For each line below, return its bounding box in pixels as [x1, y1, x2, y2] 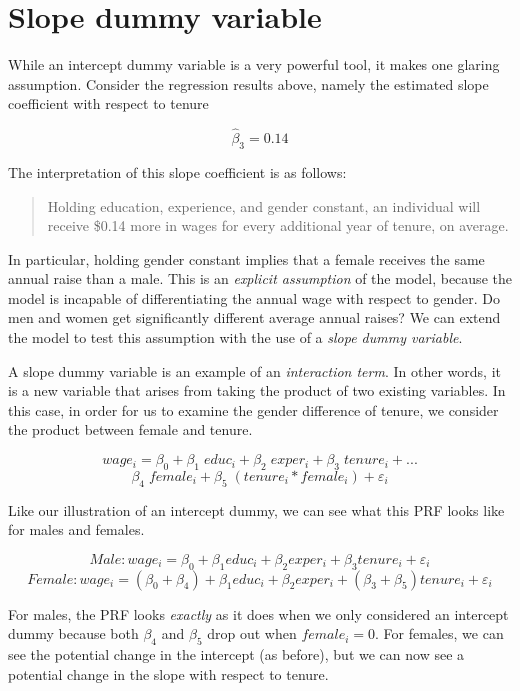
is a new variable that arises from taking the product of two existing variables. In [8, 380, 506, 401]
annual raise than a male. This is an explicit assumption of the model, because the [8, 268, 512, 289]
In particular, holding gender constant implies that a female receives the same [8, 248, 485, 269]
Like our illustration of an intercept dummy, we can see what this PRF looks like [8, 499, 505, 520]
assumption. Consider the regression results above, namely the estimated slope [8, 73, 489, 94]
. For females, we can [375, 623, 504, 644]
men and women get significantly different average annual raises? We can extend [8, 307, 501, 328]
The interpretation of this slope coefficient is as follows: [8, 161, 347, 182]
